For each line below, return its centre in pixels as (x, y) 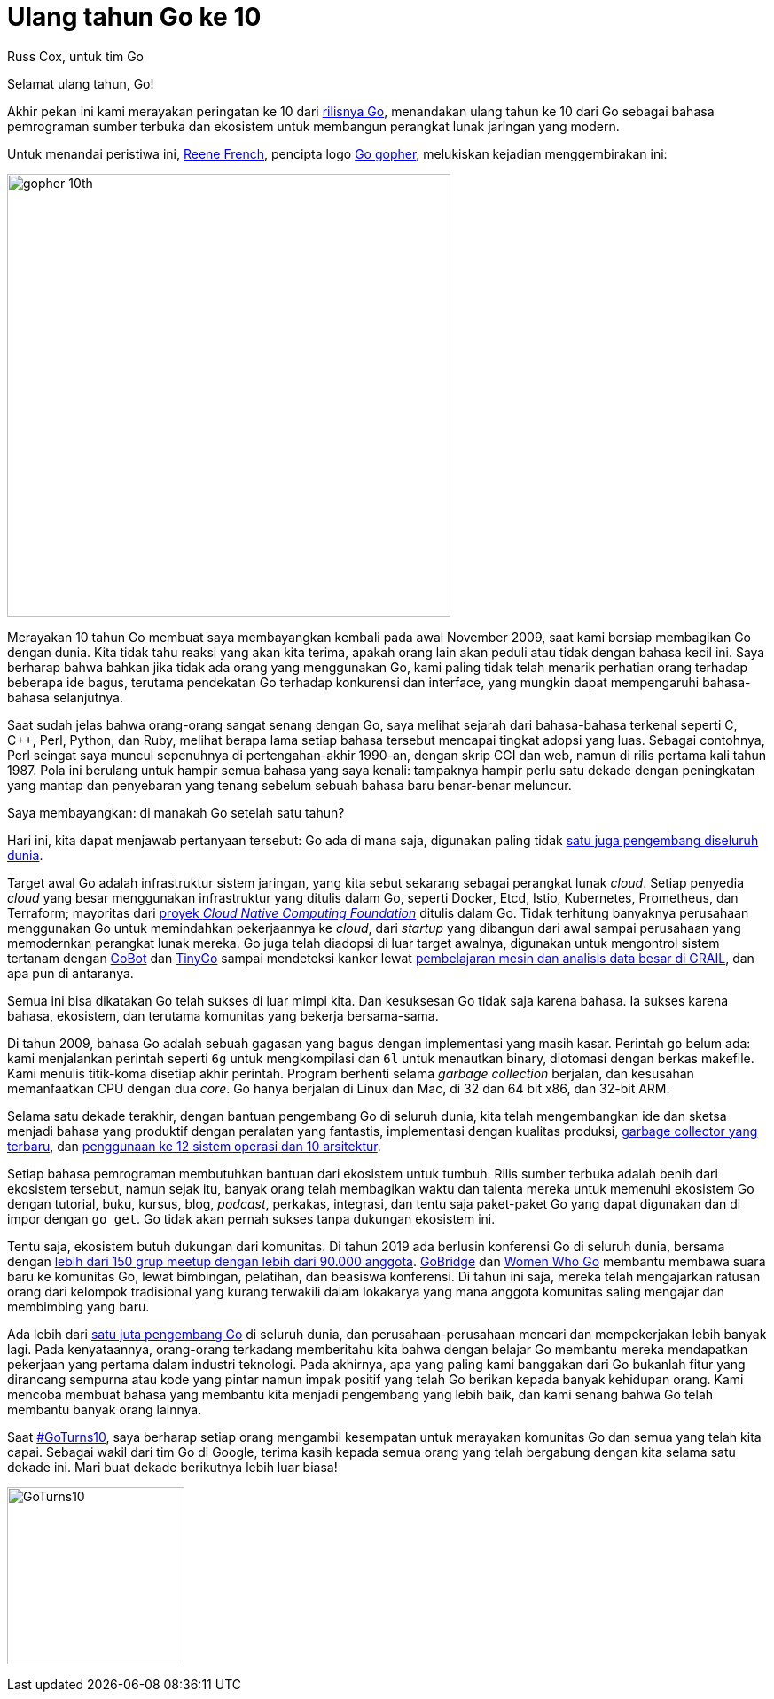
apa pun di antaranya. (70, 973)
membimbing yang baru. (78, 1306)
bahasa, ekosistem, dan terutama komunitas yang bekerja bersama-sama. (223, 1015)
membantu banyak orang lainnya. (105, 1409)
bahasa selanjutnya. (65, 697)
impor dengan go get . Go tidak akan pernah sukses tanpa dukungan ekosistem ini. (251, 1218)
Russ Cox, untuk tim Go (75, 56)
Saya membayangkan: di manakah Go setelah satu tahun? (176, 812)
